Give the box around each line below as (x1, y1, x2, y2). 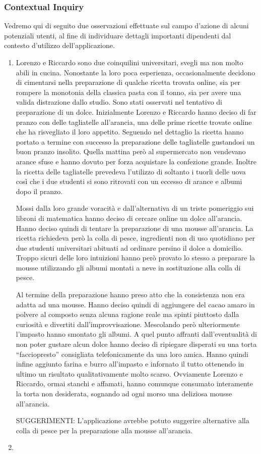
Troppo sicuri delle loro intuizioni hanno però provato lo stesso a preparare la (16, 252, 255, 263)
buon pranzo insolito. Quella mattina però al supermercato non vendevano (16, 146, 246, 157)
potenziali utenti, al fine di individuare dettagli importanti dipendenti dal (4, 30, 231, 40)
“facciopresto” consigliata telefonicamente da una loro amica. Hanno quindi (16, 348, 248, 359)
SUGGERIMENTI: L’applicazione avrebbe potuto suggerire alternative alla (16, 415, 249, 426)
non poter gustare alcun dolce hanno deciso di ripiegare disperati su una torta (16, 339, 257, 349)
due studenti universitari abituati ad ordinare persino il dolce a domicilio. (16, 242, 243, 253)
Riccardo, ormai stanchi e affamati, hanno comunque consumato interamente (16, 378, 253, 389)
